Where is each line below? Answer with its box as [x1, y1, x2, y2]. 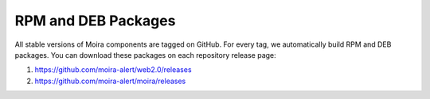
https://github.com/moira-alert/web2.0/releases [34, 65, 192, 74]
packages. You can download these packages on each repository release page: [14, 50, 276, 59]
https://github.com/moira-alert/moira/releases [34, 76, 186, 86]
